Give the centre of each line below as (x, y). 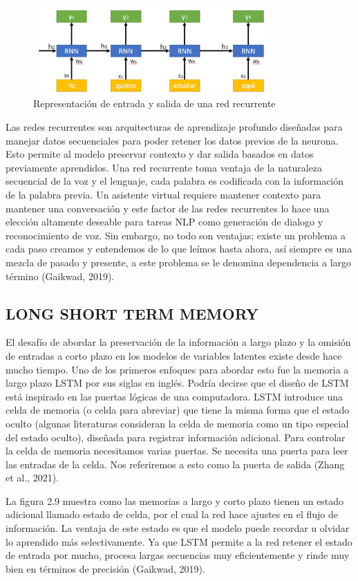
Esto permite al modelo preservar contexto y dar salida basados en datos (160, 154)
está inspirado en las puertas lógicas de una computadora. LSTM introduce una (175, 396)
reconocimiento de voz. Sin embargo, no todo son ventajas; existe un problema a (176, 235)
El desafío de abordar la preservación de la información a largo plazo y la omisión (178, 342)
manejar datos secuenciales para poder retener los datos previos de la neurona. (172, 140)
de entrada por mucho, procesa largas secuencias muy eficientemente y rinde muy (178, 555)
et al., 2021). (32, 478)
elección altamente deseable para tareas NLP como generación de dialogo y (164, 222)
